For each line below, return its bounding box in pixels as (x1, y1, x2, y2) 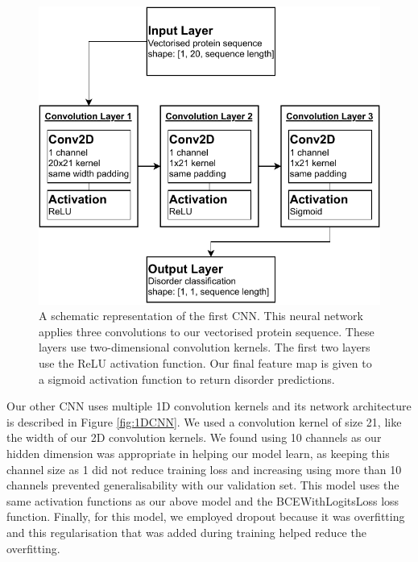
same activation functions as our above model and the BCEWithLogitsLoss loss (6, 492, 399, 509)
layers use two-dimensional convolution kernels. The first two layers (39, 339, 370, 356)
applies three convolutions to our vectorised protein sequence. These (39, 323, 375, 339)
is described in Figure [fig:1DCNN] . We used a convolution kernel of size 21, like (6, 413, 402, 430)
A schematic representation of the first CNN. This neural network (39, 307, 363, 324)
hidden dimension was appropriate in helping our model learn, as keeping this (6, 445, 390, 462)
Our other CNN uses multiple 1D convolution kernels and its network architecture (6, 398, 412, 414)
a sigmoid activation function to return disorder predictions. (39, 370, 335, 387)
